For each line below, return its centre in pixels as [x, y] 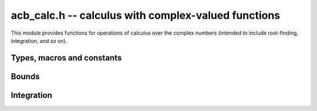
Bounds [25, 76]
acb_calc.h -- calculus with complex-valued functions [146, 15]
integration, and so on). [39, 41]
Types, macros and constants [66, 58]
